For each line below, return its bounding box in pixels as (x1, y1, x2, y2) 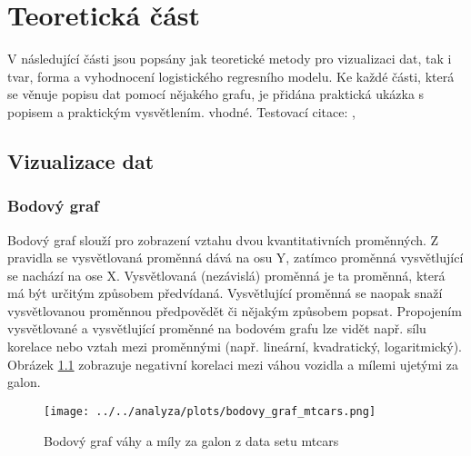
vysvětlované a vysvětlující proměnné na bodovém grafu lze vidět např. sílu (7, 319, 426, 338)
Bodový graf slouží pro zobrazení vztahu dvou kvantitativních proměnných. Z (7, 230, 439, 249)
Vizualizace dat (7, 146, 155, 174)
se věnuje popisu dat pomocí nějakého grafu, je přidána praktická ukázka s (7, 84, 425, 104)
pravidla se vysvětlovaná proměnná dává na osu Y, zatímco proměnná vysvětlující (7, 248, 464, 267)
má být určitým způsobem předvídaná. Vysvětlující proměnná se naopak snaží (7, 283, 443, 302)
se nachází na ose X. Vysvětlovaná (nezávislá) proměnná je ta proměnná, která (7, 265, 446, 284)
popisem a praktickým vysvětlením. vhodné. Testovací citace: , (7, 102, 356, 121)
